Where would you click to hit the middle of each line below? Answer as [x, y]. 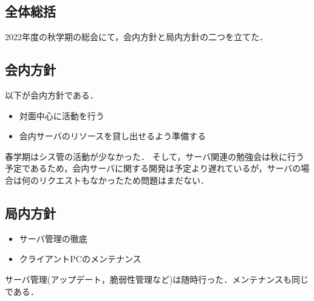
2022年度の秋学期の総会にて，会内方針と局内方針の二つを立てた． [137, 37]
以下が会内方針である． [52, 95]
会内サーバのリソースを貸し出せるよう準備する [112, 136]
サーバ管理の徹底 [53, 238]
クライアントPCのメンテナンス [80, 259]
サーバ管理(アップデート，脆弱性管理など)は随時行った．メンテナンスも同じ [157, 279]
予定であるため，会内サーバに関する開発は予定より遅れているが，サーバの [153, 168]
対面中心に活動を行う [62, 115]
